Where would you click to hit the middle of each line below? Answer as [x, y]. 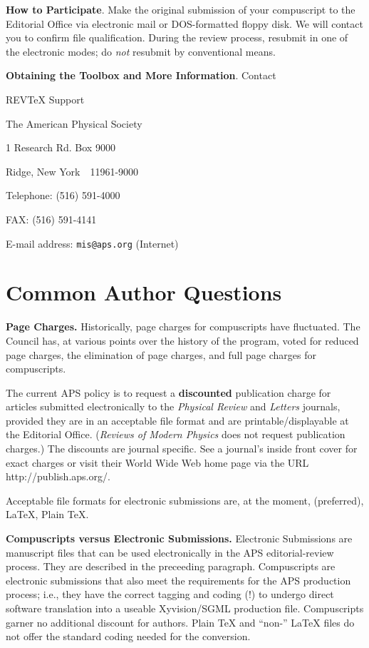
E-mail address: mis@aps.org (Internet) [92, 243]
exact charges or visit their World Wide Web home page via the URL [157, 462]
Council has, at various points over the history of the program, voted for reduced [182, 340]
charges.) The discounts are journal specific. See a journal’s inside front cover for [182, 449]
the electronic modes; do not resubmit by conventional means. [141, 51]
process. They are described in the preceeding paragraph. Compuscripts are [171, 566]
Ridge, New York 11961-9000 [72, 171]
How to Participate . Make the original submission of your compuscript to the [181, 9]
